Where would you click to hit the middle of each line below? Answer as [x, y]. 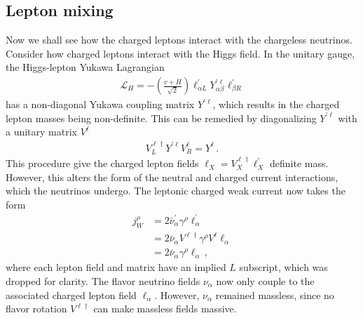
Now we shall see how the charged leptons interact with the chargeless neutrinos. [179, 40]
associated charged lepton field [71, 294]
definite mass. [299, 163]
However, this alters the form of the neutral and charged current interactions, [172, 177]
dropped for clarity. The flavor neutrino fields [103, 281]
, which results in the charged [276, 104]
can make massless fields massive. [165, 309]
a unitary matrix [41, 132]
